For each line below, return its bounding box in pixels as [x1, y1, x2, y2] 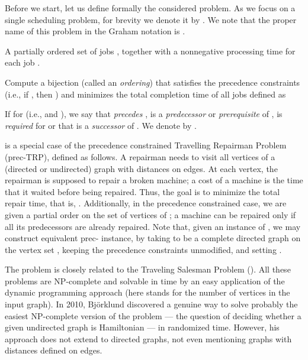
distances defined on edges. [5, 344, 102, 356]
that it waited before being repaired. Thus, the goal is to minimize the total [5, 185, 280, 197]
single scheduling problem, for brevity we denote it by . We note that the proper [5, 13, 297, 25]
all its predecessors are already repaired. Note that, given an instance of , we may [5, 220, 301, 232]
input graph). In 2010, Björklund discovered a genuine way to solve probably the [5, 298, 298, 310]
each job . [5, 56, 40, 69]
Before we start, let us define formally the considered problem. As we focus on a [5, 2, 296, 14]
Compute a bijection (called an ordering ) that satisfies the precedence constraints [5, 76, 300, 88]
